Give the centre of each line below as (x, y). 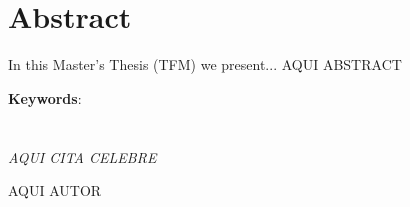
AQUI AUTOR (55, 190)
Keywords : (45, 97)
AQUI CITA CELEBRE (82, 156)
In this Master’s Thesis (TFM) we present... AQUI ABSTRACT (205, 64)
